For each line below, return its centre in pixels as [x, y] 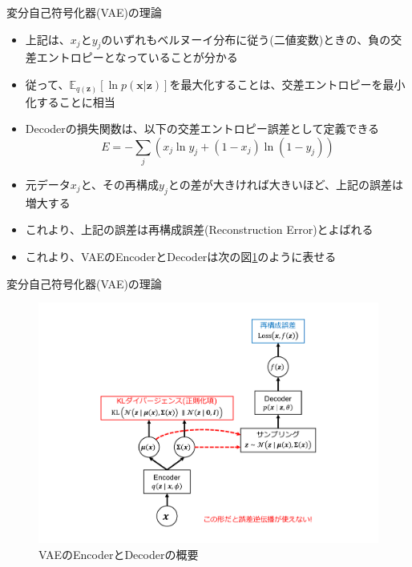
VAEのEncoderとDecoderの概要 [119, 554]
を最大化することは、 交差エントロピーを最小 [287, 84]
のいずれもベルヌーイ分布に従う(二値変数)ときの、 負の [246, 39]
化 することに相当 [70, 101]
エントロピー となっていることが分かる [137, 57]
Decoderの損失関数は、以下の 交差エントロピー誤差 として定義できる [202, 129]
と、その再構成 [120, 185]
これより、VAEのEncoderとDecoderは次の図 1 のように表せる [181, 256]
